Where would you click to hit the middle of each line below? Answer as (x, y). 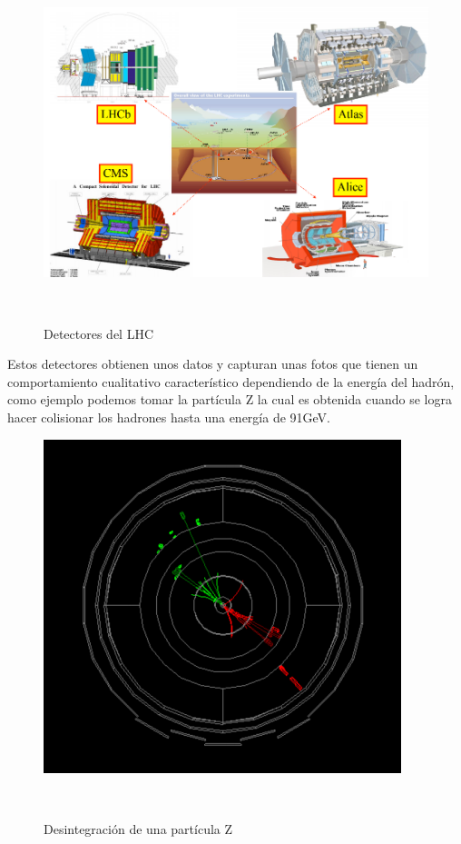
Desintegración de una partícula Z (138, 828)
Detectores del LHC (99, 333)
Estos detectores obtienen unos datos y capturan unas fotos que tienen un (213, 364)
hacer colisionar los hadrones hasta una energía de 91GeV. (169, 417)
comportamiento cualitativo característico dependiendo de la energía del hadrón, (231, 381)
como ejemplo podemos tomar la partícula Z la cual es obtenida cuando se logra (230, 399)
